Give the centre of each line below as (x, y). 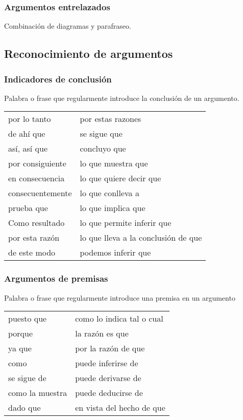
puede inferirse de (107, 363)
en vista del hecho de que (120, 408)
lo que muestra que (114, 163)
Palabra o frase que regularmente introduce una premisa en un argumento (120, 297)
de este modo (32, 253)
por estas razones (111, 119)
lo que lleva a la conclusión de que (141, 238)
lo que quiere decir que (120, 178)
